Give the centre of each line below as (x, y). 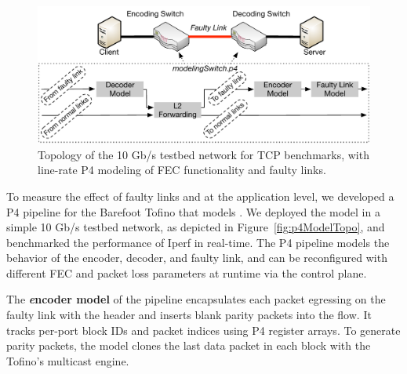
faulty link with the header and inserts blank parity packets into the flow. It (189, 315)
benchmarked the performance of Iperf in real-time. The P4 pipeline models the (198, 242)
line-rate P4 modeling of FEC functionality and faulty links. (182, 170)
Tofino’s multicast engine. (68, 360)
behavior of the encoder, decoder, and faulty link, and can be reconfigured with (197, 258)
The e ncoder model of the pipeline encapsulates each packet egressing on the (196, 299)
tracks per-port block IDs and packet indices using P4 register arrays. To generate (203, 330)
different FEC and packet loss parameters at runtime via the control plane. (187, 272)
